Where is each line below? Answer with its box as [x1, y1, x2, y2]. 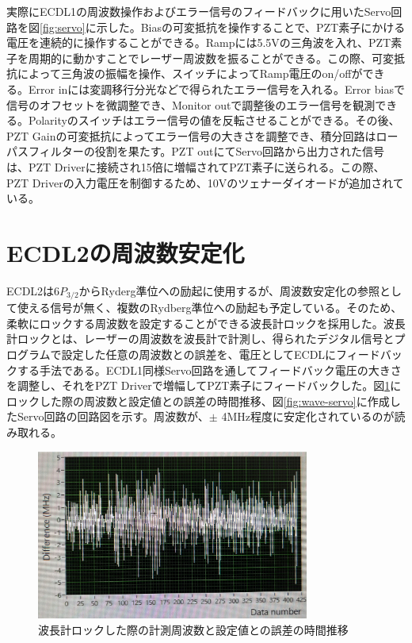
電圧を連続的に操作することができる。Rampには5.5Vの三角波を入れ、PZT [6, 34, 391, 51]
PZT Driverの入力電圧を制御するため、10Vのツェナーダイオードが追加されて [6, 174, 404, 191]
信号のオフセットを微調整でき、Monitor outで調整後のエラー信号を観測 [6, 96, 376, 113]
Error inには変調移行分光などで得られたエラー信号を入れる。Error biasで [28, 80, 405, 97]
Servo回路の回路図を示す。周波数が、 [17, 408, 209, 425]
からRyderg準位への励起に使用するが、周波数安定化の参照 [78, 282, 380, 298]
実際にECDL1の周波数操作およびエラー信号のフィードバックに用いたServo [6, 3, 391, 19]
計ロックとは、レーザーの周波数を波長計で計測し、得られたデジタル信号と [6, 330, 395, 347]
